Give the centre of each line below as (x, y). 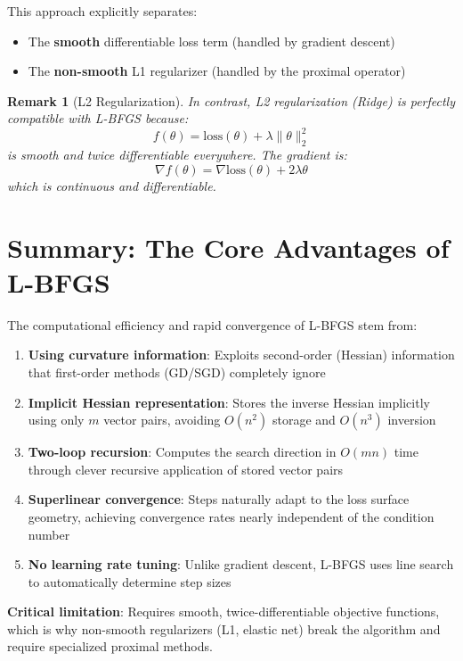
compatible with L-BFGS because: (98, 118)
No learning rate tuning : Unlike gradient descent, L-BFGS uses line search (241, 564)
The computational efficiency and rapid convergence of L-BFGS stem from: (212, 324)
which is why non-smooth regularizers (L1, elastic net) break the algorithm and (224, 628)
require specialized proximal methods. (110, 646)
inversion (412, 420)
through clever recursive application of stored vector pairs (186, 469)
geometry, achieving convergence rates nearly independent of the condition (231, 516)
